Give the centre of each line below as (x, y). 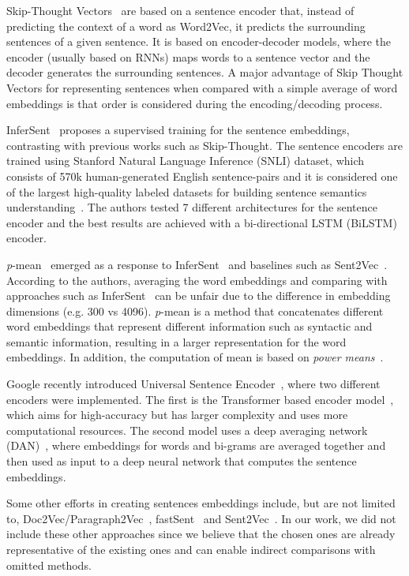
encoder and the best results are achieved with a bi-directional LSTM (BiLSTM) (202, 222)
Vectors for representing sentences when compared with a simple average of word (202, 87)
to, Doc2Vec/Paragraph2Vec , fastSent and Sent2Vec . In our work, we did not (201, 518)
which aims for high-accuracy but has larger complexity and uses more (177, 415)
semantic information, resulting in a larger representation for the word (176, 341)
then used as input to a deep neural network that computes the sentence (182, 461)
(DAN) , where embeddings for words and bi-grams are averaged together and (196, 445)
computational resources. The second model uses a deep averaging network (187, 430)
